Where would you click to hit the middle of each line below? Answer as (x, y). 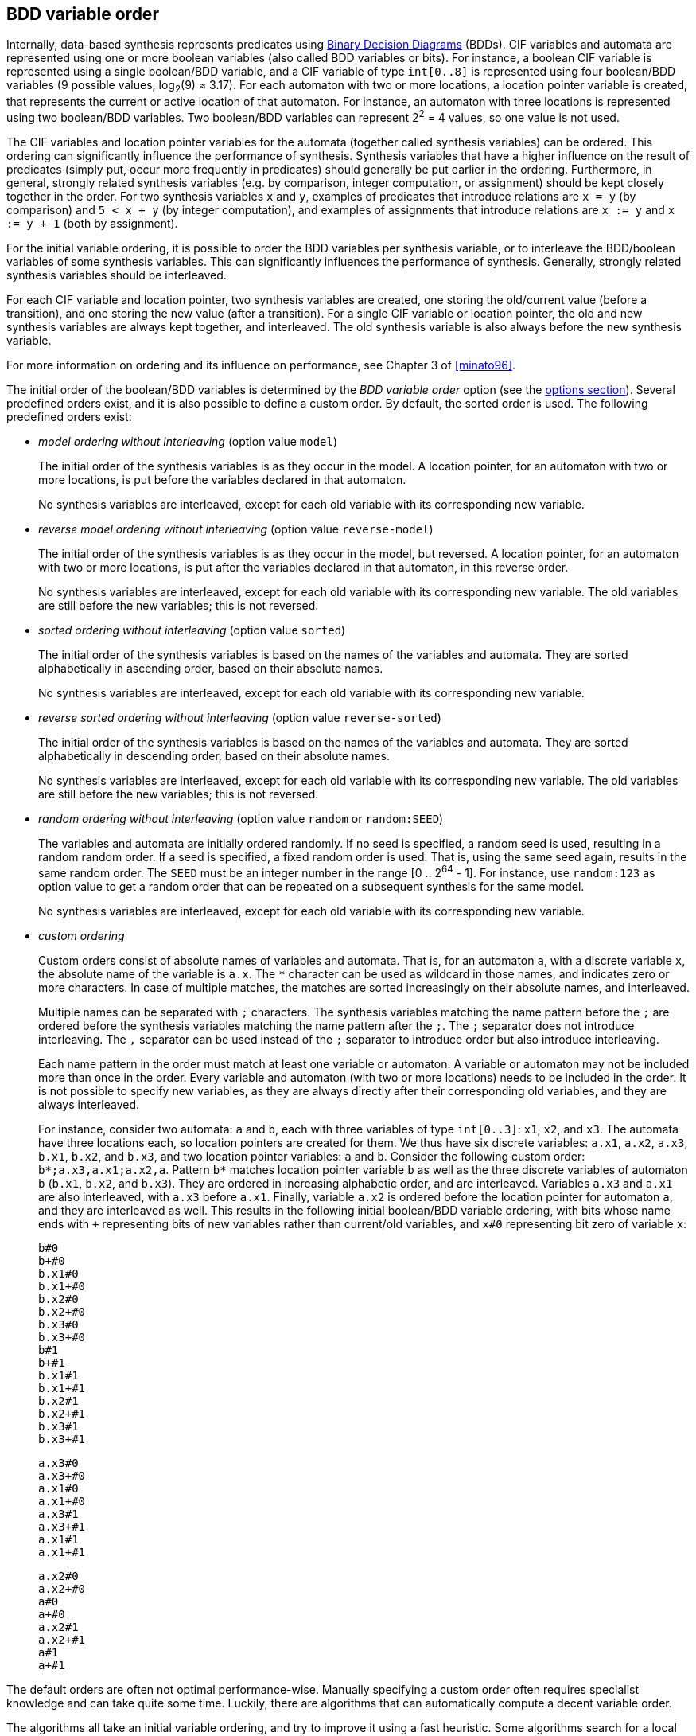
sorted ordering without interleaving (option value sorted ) (192, 630)
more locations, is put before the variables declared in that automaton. (222, 479)
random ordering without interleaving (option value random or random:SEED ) (241, 818)
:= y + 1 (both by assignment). (92, 223)
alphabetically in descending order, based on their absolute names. (214, 755)
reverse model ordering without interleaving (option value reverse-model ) (236, 529)
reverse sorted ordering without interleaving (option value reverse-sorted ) (240, 717)
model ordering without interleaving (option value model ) (188, 441)
